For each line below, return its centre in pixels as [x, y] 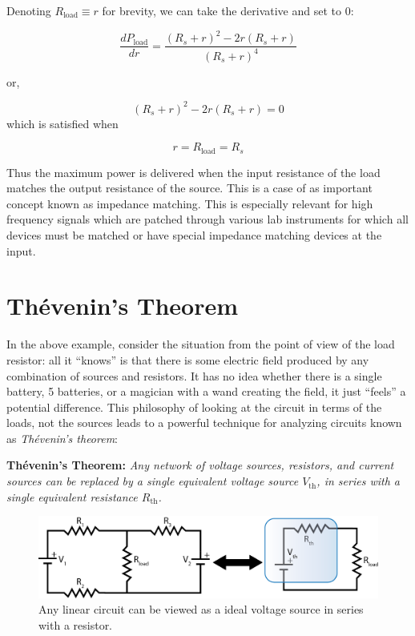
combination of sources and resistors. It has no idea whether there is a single [194, 375]
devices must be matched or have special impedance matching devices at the [194, 235]
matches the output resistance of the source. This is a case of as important [189, 188]
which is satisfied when [62, 123]
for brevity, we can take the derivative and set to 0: [228, 10]
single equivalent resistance [72, 496]
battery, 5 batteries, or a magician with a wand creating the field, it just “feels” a [206, 391]
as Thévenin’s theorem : [62, 438]
